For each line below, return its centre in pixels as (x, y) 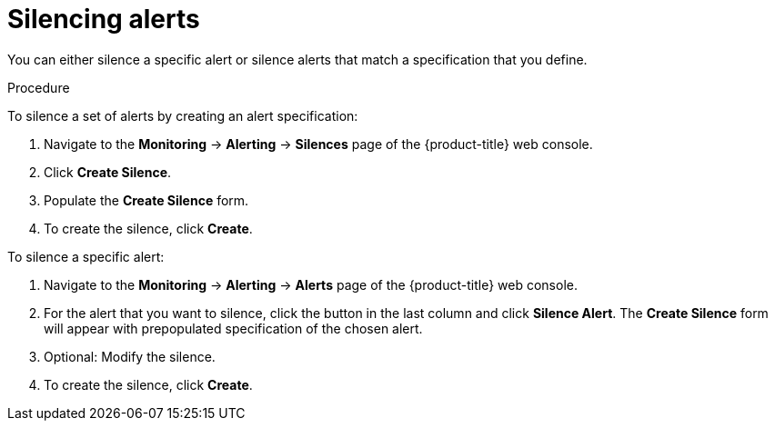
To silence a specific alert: (86, 256)
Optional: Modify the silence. (130, 356)
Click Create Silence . (108, 172)
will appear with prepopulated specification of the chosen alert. (233, 328)
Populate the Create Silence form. (146, 200)
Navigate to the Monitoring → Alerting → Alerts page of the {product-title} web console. (311, 284)
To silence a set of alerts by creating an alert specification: (183, 115)
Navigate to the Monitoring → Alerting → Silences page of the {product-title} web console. (318, 144)
